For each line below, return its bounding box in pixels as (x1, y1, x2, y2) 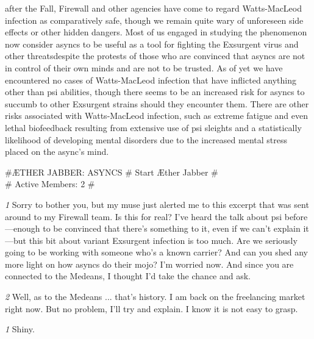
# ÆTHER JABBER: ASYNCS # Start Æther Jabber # (5, 165, 218, 178)
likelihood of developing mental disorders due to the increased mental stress (5, 133, 287, 146)
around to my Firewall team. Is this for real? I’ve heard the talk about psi (5, 210, 282, 223)
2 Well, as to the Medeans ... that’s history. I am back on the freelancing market (5, 290, 305, 303)
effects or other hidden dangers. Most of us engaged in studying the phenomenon (5, 26, 307, 38)
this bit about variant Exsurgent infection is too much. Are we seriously (29, 234, 298, 246)
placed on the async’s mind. (5, 145, 109, 158)
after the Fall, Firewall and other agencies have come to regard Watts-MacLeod (5, 2, 302, 14)
